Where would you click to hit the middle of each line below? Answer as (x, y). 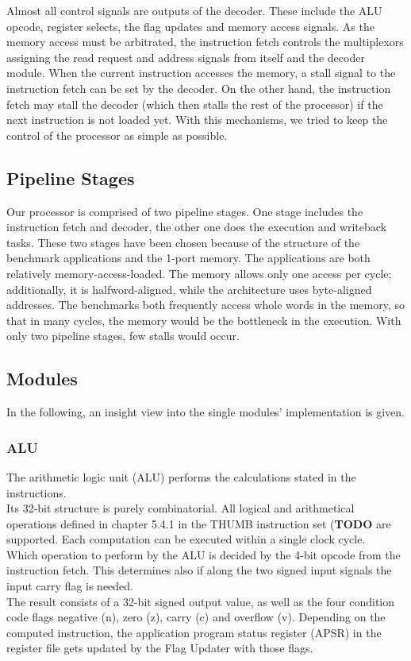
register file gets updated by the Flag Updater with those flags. (160, 648)
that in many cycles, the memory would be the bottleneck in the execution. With (204, 320)
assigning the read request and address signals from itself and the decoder (186, 57)
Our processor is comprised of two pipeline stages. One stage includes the (185, 211)
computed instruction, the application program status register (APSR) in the (194, 632)
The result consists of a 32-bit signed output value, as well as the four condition (201, 601)
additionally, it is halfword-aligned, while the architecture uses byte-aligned (189, 289)
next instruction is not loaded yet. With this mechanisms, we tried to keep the (197, 120)
